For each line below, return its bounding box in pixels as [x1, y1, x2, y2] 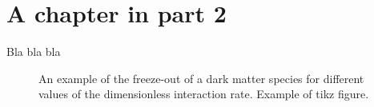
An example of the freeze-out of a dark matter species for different [38, 69, 364, 86]
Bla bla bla [6, 43, 61, 60]
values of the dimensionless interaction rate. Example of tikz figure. [38, 85, 369, 102]
